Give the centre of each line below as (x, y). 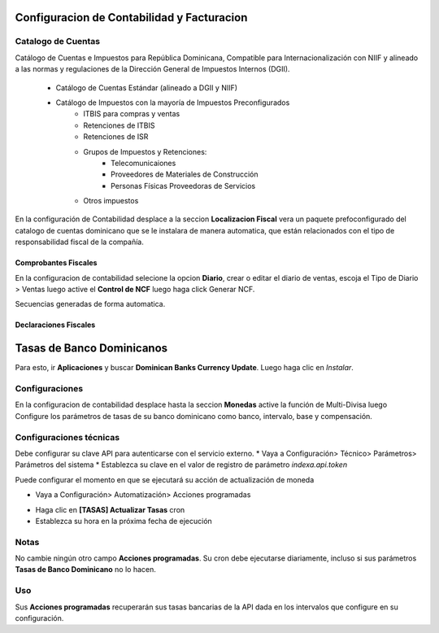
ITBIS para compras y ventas (132, 114)
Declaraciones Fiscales (55, 325)
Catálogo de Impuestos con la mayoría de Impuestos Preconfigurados (173, 103)
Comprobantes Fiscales (56, 263)
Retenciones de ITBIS (119, 125)
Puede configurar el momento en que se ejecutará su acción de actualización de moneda (165, 479)
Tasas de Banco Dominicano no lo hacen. (85, 570)
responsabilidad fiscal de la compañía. (79, 242)
